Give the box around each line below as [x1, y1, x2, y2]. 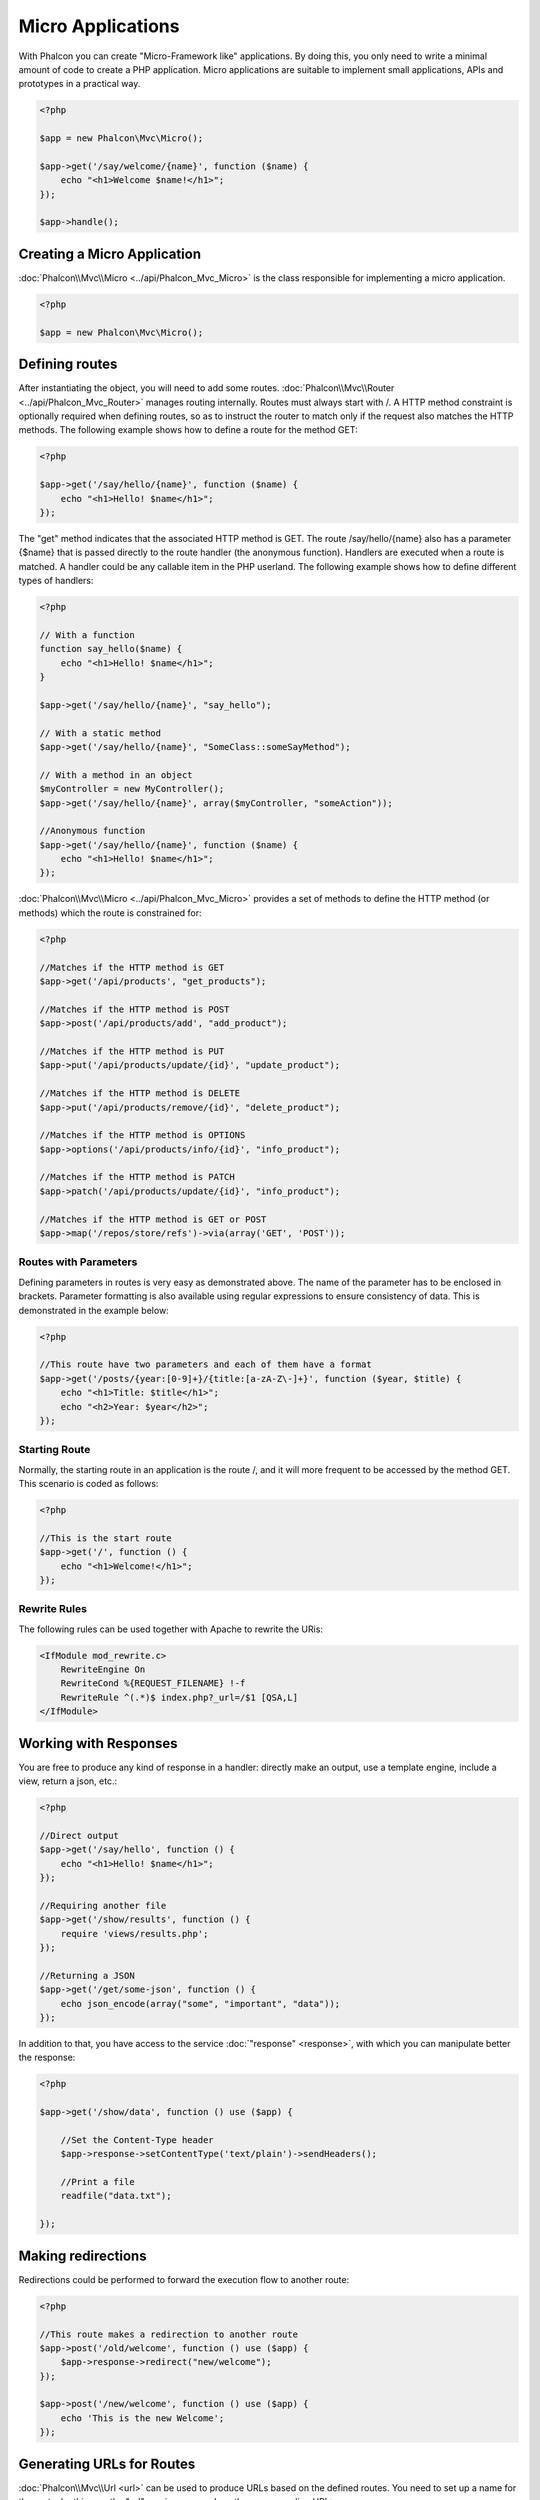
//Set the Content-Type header [60, 2134, 214, 2145]
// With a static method [39, 727, 162, 739]
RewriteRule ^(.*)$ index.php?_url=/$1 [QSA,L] [60, 1691, 299, 1703]
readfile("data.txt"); [60, 2190, 172, 2202]
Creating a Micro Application [18, 245, 202, 262]
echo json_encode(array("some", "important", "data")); [60, 1998, 341, 2009]
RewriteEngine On [60, 1664, 146, 1675]
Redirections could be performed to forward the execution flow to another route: [18, 2273, 350, 2285]
